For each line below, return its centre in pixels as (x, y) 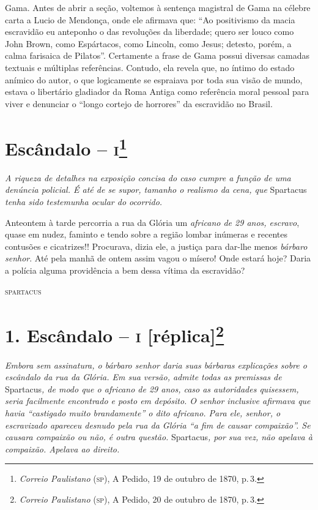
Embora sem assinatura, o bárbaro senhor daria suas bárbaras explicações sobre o (156, 365)
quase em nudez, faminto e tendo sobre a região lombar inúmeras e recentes (146, 234)
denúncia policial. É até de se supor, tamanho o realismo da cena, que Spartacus (156, 189)
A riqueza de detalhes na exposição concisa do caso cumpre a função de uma (148, 177)
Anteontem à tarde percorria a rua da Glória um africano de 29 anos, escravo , (152, 222)
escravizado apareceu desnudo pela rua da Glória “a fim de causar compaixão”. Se (158, 425)
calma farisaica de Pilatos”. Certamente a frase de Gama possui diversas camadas (157, 55)
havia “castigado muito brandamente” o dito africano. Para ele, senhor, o (143, 412)
